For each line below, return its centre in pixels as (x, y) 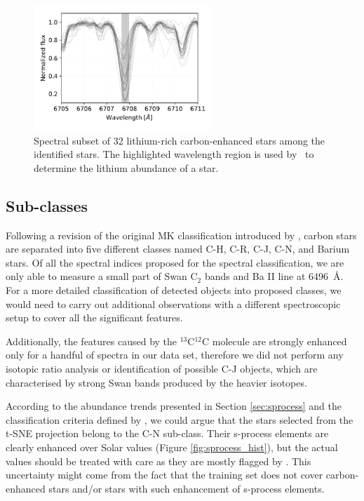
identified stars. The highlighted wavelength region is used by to (174, 154)
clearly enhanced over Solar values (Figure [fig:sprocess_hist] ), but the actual (172, 447)
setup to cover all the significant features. (94, 318)
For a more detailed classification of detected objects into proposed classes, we (174, 290)
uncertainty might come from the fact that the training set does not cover (164, 475)
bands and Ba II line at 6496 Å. (274, 276)
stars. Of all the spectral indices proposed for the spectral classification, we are (175, 262)
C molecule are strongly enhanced (274, 341)
